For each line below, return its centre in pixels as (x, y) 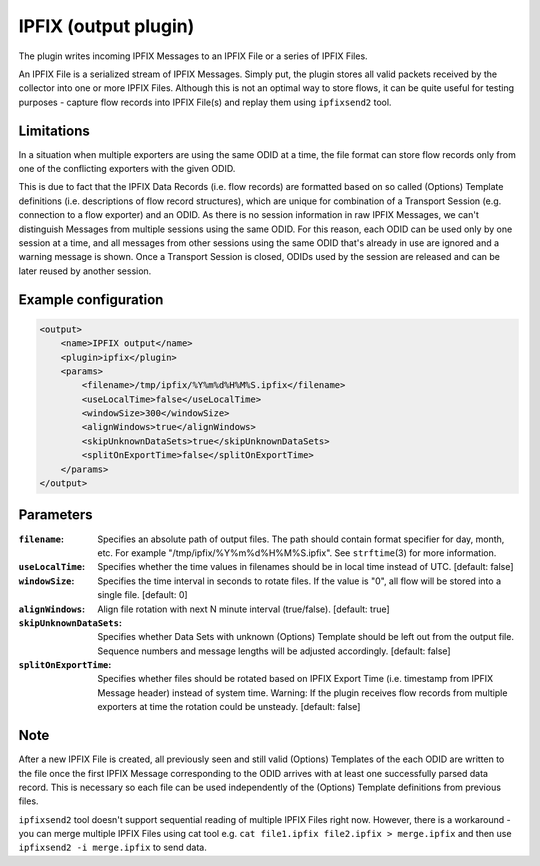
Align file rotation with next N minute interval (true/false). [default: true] (243, 609)
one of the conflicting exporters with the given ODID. (127, 169)
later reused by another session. (85, 271)
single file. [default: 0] (143, 595)
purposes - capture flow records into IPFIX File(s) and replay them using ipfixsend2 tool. (205, 102)
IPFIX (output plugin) (106, 26)
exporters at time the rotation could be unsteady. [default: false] (229, 707)
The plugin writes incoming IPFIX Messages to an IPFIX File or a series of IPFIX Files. (193, 56)
